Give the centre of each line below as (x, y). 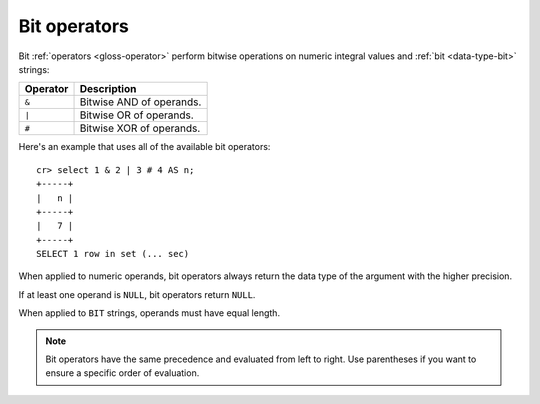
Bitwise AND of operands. (140, 102)
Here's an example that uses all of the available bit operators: (144, 147)
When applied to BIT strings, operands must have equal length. (149, 313)
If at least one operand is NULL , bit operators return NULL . (137, 294)
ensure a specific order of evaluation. (122, 373)
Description (108, 89)
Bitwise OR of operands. (136, 115)
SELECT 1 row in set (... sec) (113, 254)
